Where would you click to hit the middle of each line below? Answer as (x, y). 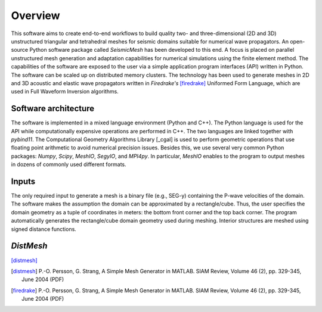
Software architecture (53, 109)
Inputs (23, 181)
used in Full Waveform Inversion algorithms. (65, 92)
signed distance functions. (44, 229)
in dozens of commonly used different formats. (69, 164)
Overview (35, 15)
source (20, 50)
